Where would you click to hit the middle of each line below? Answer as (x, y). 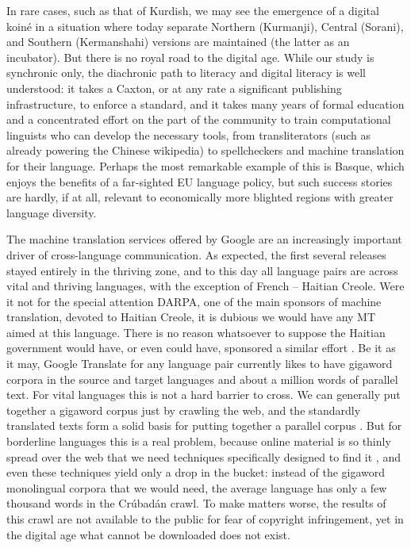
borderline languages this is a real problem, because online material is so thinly (199, 441)
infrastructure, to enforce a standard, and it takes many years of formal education (205, 103)
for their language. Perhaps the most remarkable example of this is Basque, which (205, 165)
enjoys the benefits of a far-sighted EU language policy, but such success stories (200, 181)
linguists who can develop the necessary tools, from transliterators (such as (188, 134)
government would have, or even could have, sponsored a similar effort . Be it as (201, 348)
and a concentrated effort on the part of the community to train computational (199, 119)
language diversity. (52, 212)
